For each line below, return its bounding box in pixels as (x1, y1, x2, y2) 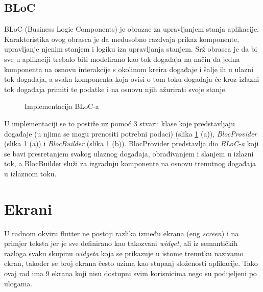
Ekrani (4, 198, 52, 219)
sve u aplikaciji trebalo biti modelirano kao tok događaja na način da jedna (4, 53, 240, 64)
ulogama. (4, 278, 33, 288)
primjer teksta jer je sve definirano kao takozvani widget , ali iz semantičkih (4, 238, 238, 249)
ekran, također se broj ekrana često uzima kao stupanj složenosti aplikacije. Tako (4, 258, 258, 268)
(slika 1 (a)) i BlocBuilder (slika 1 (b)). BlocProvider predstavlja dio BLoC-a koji (4, 138, 259, 149)
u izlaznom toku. (4, 168, 57, 178)
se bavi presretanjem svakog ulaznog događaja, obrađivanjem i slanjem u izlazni (4, 148, 254, 159)
